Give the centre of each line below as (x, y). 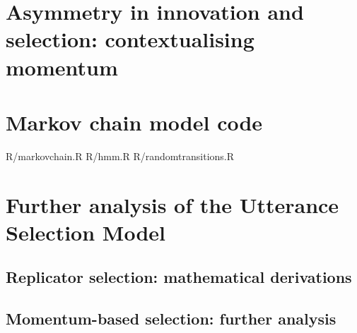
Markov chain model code (134, 122)
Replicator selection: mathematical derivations (179, 277)
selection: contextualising (130, 39)
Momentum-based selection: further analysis (171, 319)
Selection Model (86, 232)
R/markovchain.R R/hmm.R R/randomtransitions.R (120, 156)
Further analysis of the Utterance (172, 204)
